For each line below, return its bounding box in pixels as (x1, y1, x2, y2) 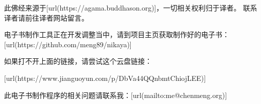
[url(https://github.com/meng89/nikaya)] (4, 39, 132, 49)
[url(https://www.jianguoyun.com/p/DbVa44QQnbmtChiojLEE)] (4, 72, 206, 83)
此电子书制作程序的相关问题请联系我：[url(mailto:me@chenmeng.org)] (4, 89, 227, 100)
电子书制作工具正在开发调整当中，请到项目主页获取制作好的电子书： (4, 29, 229, 40)
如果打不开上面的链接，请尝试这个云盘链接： (4, 56, 152, 66)
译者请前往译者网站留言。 (4, 12, 89, 23)
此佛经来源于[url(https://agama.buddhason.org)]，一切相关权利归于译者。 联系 (4, 3, 257, 13)
